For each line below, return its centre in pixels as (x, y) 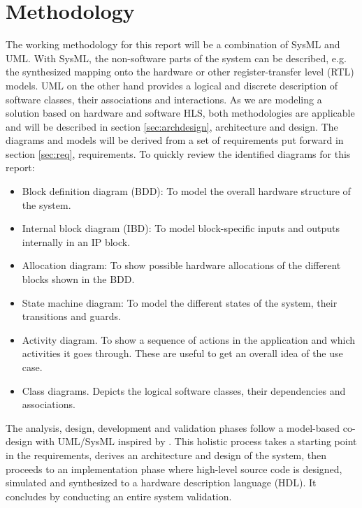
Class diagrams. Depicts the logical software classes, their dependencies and (184, 390)
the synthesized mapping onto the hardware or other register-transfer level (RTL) (180, 72)
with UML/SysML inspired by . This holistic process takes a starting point (196, 441)
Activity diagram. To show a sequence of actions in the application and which (189, 339)
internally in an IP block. (76, 241)
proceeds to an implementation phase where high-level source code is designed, (174, 469)
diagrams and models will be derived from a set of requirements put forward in (175, 140)
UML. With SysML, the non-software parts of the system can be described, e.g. (176, 58)
